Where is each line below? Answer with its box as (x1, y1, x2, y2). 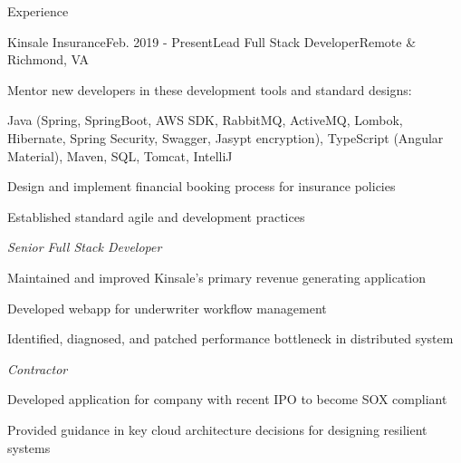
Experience (7, 2, 69, 20)
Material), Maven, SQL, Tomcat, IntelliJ (7, 146, 233, 165)
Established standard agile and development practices (7, 207, 305, 226)
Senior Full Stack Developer (7, 237, 162, 256)
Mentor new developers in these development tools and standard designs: (7, 80, 412, 99)
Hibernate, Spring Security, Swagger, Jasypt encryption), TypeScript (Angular (7, 128, 444, 147)
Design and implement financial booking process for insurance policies (7, 177, 396, 196)
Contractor (7, 359, 68, 378)
